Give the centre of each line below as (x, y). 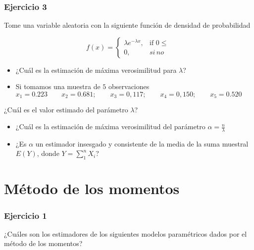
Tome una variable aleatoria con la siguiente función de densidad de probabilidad (127, 25)
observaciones (129, 86)
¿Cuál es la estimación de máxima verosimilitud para (96, 70)
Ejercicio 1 (25, 215)
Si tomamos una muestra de (58, 86)
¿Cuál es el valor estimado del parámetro (66, 110)
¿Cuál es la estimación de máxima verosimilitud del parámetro (110, 126)
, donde (48, 153)
